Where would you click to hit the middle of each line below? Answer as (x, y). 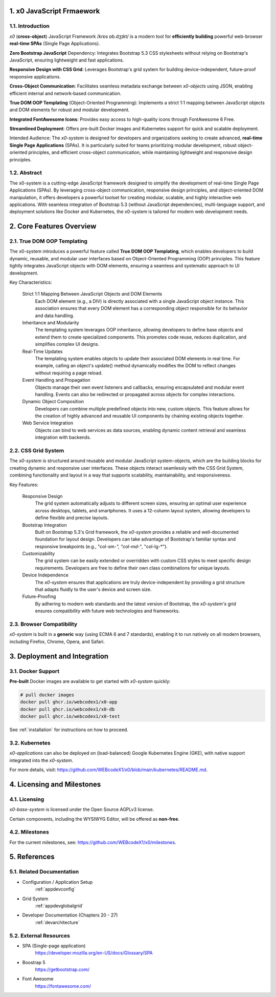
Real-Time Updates (42, 351)
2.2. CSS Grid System (37, 451)
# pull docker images (47, 695)
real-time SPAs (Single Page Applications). (55, 44)
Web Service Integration (48, 423)
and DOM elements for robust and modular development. (70, 110)
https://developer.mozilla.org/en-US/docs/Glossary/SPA (94, 953)
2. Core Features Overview (53, 226)
